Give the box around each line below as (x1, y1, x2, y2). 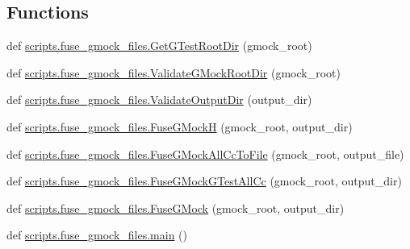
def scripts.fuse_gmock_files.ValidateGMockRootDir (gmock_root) (6, 64, 341, 81)
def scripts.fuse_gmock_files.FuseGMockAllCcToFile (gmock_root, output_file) (6, 145, 404, 162)
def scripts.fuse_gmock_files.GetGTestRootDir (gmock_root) (6, 37, 312, 54)
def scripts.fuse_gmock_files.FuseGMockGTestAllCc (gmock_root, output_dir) (6, 172, 402, 189)
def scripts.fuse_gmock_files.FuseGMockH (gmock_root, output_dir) (6, 118, 353, 135)
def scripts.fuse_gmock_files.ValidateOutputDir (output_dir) (6, 91, 312, 108)
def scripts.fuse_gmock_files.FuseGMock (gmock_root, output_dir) (6, 199, 345, 216)
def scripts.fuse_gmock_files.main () (6, 226, 187, 243)
